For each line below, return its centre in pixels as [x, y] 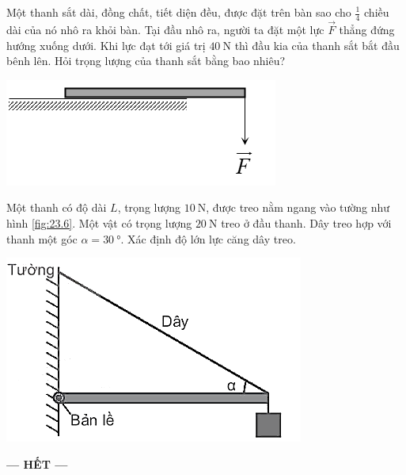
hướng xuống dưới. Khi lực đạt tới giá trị [106, 45]
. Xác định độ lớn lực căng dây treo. [208, 238]
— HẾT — [37, 464]
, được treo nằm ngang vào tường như [298, 207]
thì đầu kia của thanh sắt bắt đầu [317, 45]
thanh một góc [42, 238]
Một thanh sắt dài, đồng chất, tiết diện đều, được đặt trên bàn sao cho [179, 12]
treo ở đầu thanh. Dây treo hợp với [306, 223]
